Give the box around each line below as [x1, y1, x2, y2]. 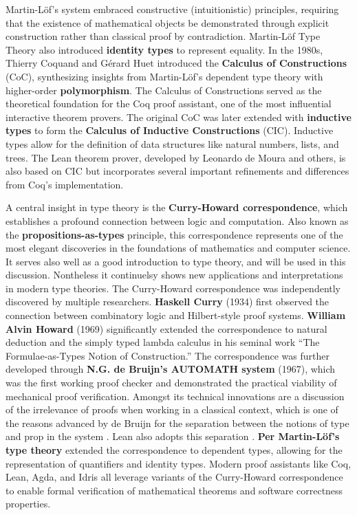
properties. [6, 496, 51, 511]
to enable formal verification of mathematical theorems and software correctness [6, 483, 343, 497]
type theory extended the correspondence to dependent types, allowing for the [6, 443, 343, 457]
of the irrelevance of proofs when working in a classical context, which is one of [6, 402, 338, 417]
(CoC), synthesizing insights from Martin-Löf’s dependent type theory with [6, 69, 323, 83]
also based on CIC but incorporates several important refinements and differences [6, 164, 349, 178]
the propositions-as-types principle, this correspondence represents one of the [6, 227, 343, 241]
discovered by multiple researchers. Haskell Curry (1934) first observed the [6, 294, 329, 309]
